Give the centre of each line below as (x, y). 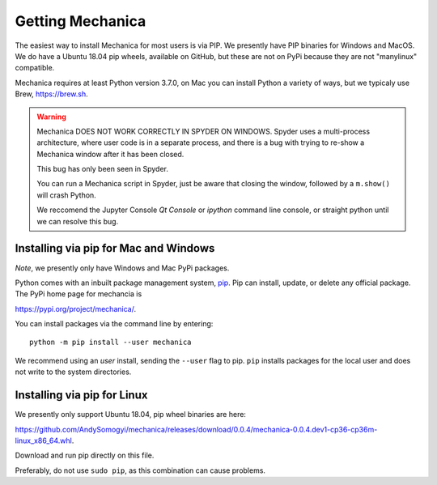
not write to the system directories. (73, 372)
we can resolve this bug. (78, 221)
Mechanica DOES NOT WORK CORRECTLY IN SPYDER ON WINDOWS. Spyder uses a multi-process (204, 131)
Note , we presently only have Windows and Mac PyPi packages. (122, 268)
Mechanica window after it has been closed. (110, 154)
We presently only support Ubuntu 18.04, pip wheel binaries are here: (131, 415)
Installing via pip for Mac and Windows (115, 248)
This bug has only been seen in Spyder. (103, 169)
